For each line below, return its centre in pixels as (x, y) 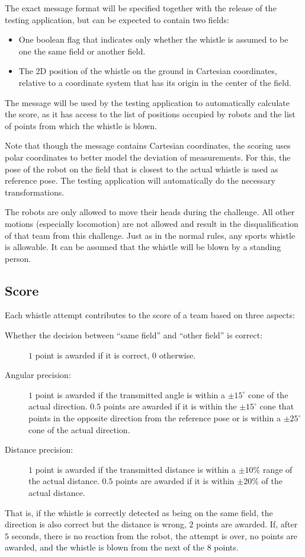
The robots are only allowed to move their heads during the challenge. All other (150, 212)
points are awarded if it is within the (170, 406)
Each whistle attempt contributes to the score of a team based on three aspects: (150, 315)
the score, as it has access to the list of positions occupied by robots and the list (150, 114)
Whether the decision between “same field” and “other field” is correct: (134, 335)
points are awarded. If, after (247, 524)
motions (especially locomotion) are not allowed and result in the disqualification (152, 223)
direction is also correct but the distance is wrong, (96, 524)
